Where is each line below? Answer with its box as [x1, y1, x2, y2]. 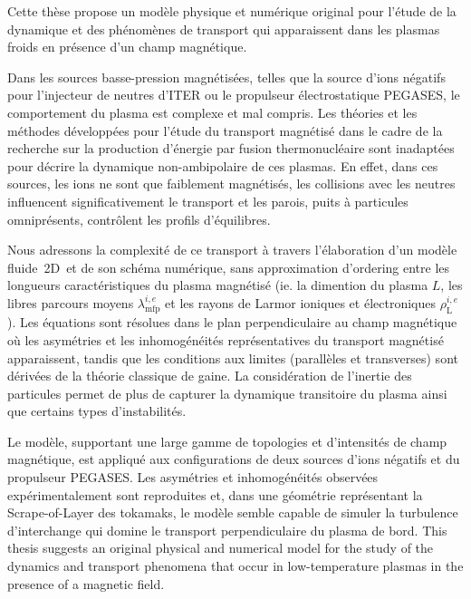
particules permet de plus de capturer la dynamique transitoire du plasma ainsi [7, 383, 447, 402]
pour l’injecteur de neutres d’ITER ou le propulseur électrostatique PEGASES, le [7, 85, 460, 104]
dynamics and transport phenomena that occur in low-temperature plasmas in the [7, 556, 464, 575]
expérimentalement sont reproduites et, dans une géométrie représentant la [7, 485, 423, 504]
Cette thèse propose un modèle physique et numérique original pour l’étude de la [7, 2, 457, 20]
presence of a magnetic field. [7, 574, 165, 593]
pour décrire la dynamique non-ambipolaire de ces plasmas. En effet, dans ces [7, 156, 438, 175]
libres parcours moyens [7, 293, 134, 312]
